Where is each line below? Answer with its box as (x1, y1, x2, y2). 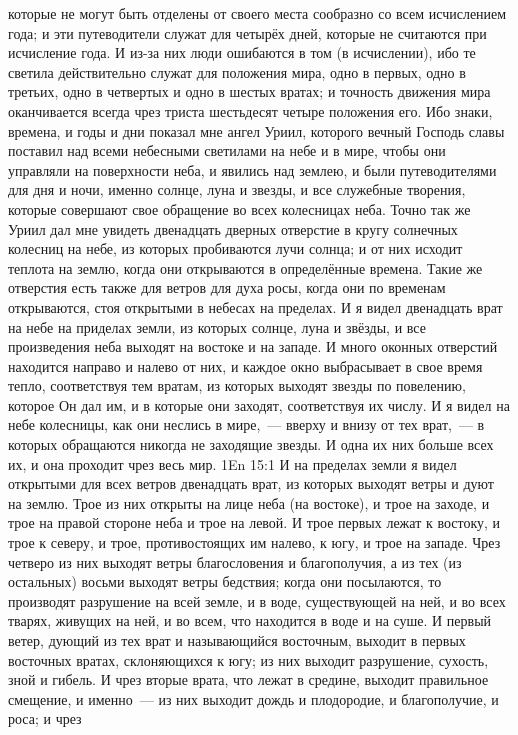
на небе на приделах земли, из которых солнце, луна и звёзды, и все (8, 316, 426, 337)
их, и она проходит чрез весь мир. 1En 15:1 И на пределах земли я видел (8, 453, 457, 474)
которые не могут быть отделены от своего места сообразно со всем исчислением (8, 3, 507, 23)
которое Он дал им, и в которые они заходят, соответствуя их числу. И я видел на (8, 394, 510, 415)
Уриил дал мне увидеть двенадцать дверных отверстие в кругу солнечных (8, 218, 458, 239)
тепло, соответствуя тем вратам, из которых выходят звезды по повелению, (8, 375, 466, 396)
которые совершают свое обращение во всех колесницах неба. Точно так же (8, 198, 471, 219)
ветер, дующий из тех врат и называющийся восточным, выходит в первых (8, 630, 466, 650)
